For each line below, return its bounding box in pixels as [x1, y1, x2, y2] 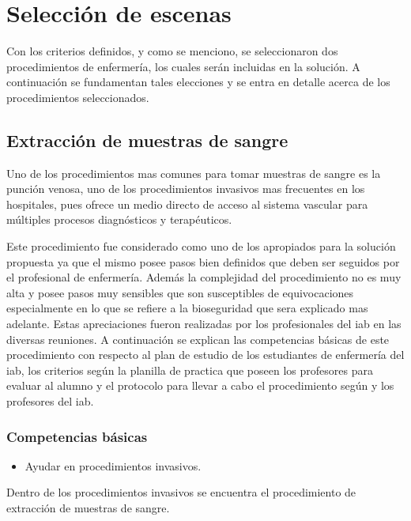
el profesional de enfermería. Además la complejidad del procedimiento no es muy [6, 269, 402, 285]
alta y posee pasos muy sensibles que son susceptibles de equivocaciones [6, 284, 354, 300]
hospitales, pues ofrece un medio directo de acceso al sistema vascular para [6, 195, 368, 212]
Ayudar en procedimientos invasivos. [25, 457, 202, 474]
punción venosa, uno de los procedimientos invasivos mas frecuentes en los [6, 180, 365, 197]
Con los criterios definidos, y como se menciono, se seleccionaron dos [6, 43, 338, 59]
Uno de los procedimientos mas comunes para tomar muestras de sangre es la [6, 164, 381, 181]
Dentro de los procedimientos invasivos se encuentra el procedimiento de [6, 484, 356, 500]
